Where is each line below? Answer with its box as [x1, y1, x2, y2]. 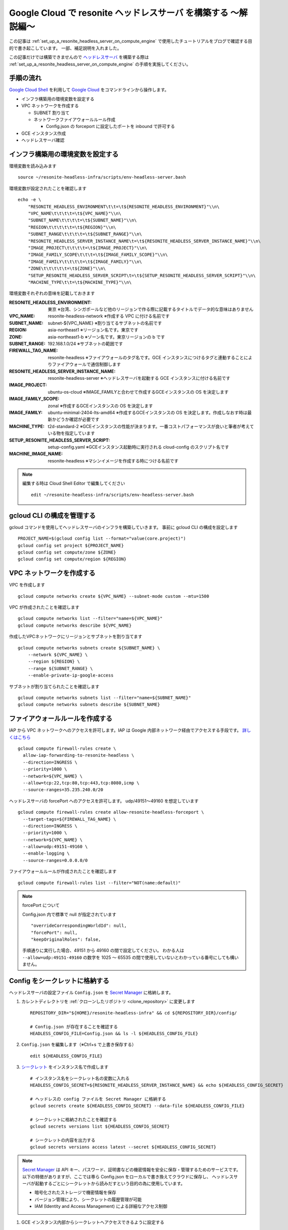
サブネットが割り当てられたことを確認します [9, 683, 100, 689]
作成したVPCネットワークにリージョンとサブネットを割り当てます [9, 634, 142, 640]
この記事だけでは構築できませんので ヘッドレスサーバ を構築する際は [9, 54, 149, 60]
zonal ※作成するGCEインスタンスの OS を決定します [48, 402, 153, 408]
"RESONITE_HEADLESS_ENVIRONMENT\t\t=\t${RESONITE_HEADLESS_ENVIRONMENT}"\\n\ [27, 204, 220, 209]
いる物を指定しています [48, 430, 95, 436]
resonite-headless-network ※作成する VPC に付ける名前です [48, 313, 170, 319]
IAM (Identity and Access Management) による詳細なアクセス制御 [34, 1203, 168, 1209]
